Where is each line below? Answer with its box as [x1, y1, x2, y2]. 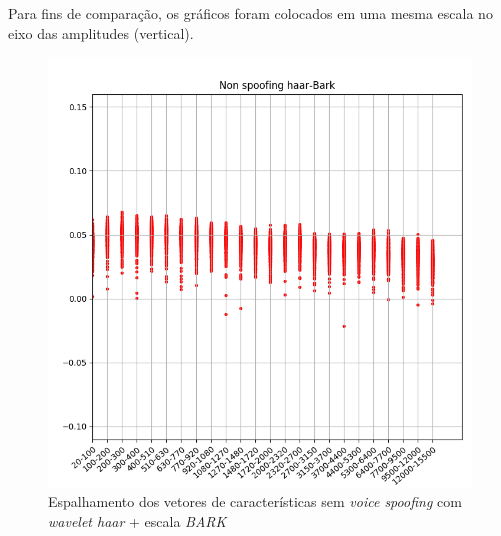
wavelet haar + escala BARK [48, 510, 227, 531]
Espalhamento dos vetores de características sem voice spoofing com [48, 491, 462, 512]
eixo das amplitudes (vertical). [8, 22, 194, 43]
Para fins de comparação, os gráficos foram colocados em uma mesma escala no [8, 3, 493, 23]
